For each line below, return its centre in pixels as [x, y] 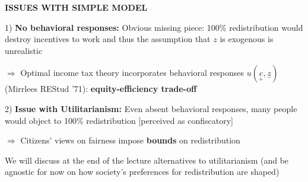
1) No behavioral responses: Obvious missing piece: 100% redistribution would [154, 27]
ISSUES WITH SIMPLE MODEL [76, 7]
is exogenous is [247, 39]
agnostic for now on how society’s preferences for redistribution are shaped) [142, 172]
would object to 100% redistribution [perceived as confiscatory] [119, 120]
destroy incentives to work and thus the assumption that [108, 39]
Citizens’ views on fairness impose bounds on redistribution [130, 140]
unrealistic [24, 50]
